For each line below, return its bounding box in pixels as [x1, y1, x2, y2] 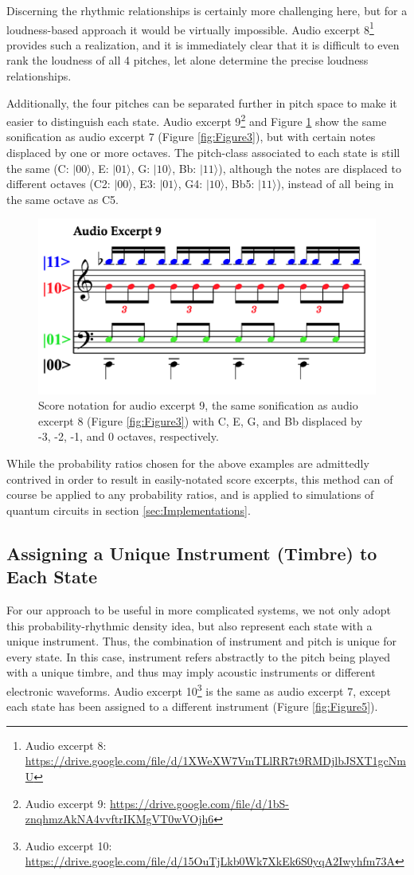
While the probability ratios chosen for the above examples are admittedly [6, 454, 369, 471]
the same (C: [6, 159, 69, 176]
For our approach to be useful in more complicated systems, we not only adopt [6, 601, 391, 618]
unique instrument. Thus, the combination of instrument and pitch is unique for [6, 633, 397, 649]
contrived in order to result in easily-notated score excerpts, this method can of [6, 470, 393, 487]
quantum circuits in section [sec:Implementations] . [6, 501, 251, 518]
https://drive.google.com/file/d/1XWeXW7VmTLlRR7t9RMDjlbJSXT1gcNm [25, 752, 406, 769]
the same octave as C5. [6, 190, 119, 207]
